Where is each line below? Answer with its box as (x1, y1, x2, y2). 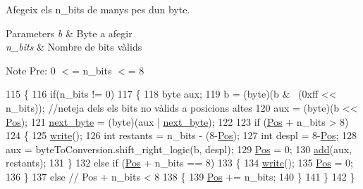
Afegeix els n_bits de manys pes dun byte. (6, 2, 190, 16)
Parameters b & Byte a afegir (6, 25, 133, 40)
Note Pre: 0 (6, 63, 56, 77)
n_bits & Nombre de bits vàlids (6, 39, 142, 54)
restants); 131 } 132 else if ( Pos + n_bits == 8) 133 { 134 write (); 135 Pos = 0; (6, 155, 353, 170)
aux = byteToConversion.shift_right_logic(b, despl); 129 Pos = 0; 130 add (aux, (6, 141, 352, 156)
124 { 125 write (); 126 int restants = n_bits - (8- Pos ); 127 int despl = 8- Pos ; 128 (6, 128, 357, 143)
